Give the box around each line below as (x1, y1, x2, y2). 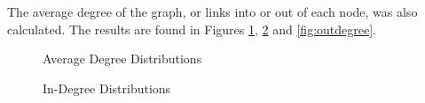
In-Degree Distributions (43, 78, 171, 97)
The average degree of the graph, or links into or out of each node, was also (7, 3, 418, 20)
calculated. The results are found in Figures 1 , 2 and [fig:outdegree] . (7, 19, 376, 38)
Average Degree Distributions (43, 49, 202, 68)
